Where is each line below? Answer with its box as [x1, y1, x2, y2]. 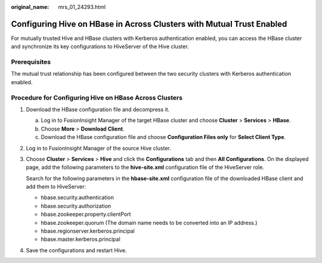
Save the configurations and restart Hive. [26, 246, 127, 253]
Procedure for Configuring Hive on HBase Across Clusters [11, 93, 183, 101]
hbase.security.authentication [41, 194, 114, 201]
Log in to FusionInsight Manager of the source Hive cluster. [26, 144, 171, 151]
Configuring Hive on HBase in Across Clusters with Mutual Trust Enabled [11, 18, 287, 29]
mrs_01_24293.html [58, 4, 106, 10]
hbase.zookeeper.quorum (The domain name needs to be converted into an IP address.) [41, 219, 258, 226]
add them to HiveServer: [26, 183, 86, 190]
